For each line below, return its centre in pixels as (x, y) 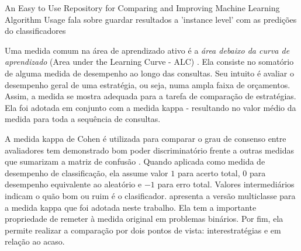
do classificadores (35, 31)
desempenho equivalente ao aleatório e (73, 184)
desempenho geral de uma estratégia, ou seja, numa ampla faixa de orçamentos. (148, 84)
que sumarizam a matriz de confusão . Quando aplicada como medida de (135, 161)
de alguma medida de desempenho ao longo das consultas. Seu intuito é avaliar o (149, 73)
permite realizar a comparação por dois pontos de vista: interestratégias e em (143, 230)
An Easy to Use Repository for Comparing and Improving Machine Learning (142, 8)
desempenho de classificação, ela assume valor (87, 172)
